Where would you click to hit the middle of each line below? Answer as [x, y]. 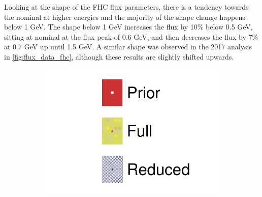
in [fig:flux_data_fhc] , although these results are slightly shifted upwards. [119, 56]
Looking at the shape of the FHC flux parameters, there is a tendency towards [126, 7]
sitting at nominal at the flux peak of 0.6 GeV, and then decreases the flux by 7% [131, 36]
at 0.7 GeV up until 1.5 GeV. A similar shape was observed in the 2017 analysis [128, 47]
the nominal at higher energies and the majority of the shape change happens [125, 17]
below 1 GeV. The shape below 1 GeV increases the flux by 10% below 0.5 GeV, [128, 27]
